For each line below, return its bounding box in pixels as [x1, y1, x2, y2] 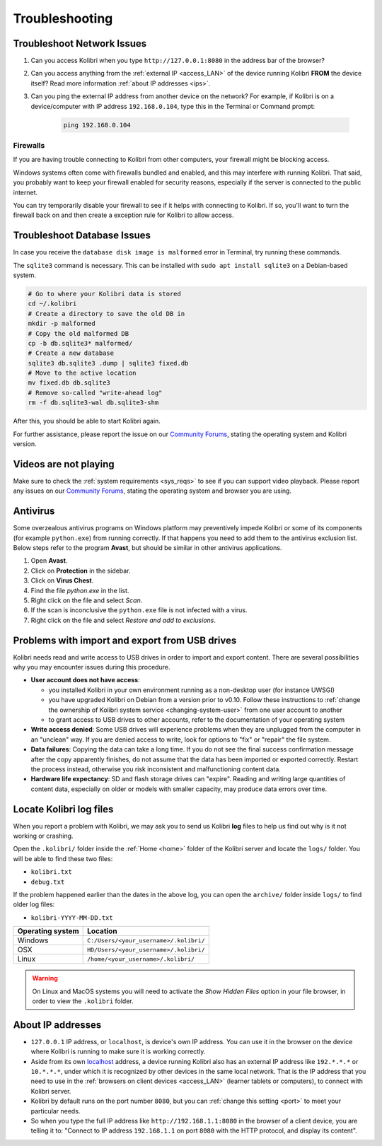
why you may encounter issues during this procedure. [13, 663, 170, 672]
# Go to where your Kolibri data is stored [28, 290, 182, 298]
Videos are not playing [13, 458, 115, 470]
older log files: [13, 900, 55, 908]
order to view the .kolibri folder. [32, 997, 134, 1005]
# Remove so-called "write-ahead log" [28, 389, 163, 397]
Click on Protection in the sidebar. [30, 566, 131, 575]
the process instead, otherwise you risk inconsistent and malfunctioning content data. [30, 764, 281, 773]
